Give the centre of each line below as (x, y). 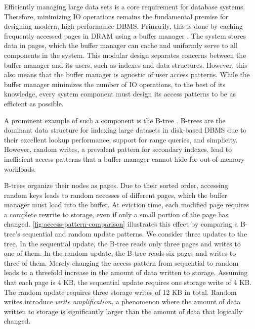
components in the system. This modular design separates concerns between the (125, 55)
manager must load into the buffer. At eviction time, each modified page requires (127, 205)
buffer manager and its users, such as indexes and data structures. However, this (126, 65)
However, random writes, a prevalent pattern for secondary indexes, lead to (118, 149)
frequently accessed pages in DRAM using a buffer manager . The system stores (125, 35)
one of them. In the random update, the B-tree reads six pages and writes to (120, 253)
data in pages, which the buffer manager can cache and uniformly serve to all (121, 45)
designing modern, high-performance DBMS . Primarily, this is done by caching (123, 26)
